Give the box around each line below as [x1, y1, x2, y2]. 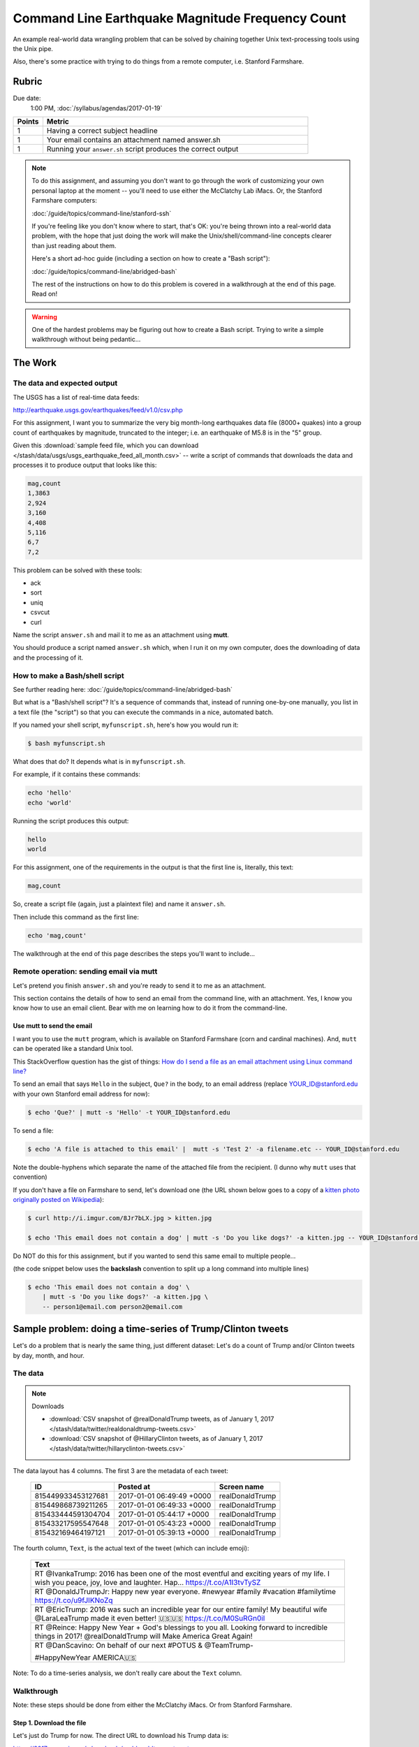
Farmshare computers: [31, 196, 98, 205]
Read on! [31, 290, 58, 298]
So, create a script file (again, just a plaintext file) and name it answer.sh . [13, 900, 226, 908]
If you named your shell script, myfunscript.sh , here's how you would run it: [13, 720, 239, 730]
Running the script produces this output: [13, 816, 129, 825]
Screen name [219, 1482, 265, 1492]
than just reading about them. [31, 241, 117, 249]
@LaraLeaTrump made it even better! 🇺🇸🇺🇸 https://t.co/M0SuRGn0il [34, 1613, 265, 1623]
